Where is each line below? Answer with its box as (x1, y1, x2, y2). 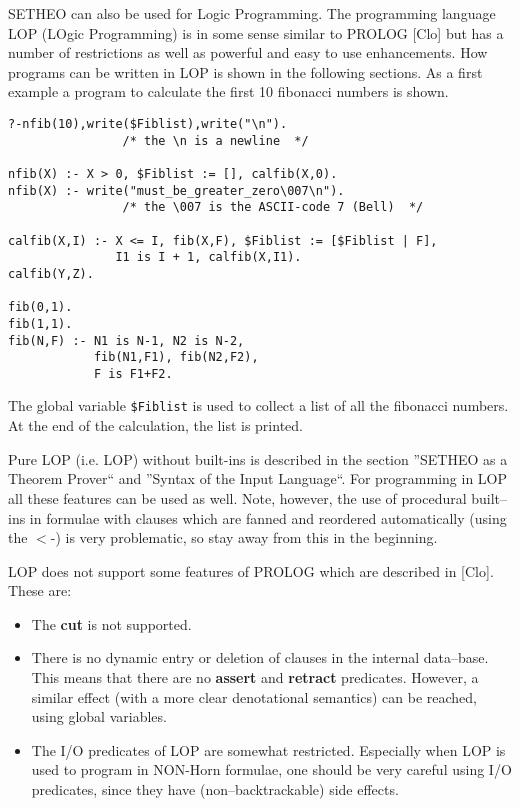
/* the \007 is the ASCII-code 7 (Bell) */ (122, 200, 424, 215)
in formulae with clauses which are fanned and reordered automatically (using (29, 507, 507, 528)
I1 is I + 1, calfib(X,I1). (115, 250, 302, 265)
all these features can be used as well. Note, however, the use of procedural (8, 487, 467, 508)
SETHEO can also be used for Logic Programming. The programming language (8, 3, 496, 23)
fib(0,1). (8, 300, 73, 315)
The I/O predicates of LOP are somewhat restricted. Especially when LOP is (31, 739, 506, 760)
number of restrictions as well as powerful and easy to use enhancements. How (8, 42, 488, 63)
